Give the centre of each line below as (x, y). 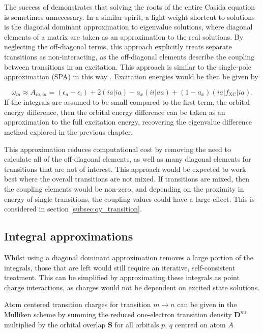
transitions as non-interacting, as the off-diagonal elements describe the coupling (129, 56)
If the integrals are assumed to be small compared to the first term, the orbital (127, 102)
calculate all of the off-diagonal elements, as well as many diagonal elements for (128, 159)
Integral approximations (69, 236)
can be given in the (207, 304)
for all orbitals (137, 324)
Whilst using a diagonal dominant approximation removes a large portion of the (129, 257)
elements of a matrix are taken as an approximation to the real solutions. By (124, 36)
